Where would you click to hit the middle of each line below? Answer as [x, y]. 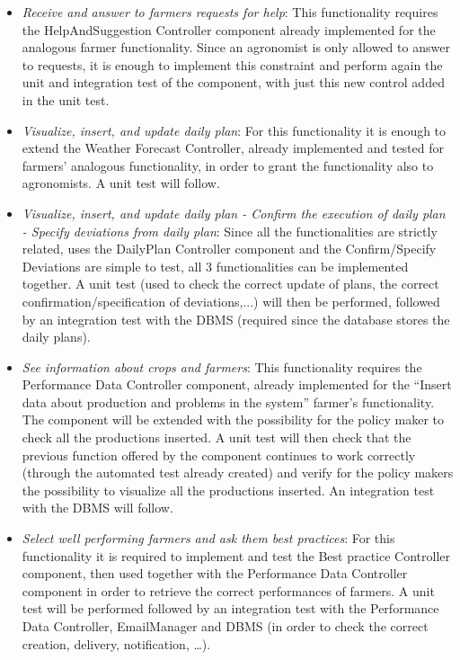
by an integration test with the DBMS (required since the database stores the [236, 319]
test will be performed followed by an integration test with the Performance [230, 608]
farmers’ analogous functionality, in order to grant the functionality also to [228, 165]
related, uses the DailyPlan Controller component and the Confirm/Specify [229, 249]
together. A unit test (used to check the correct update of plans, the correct [230, 284]
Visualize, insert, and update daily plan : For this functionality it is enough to [234, 130]
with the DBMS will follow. [97, 508]
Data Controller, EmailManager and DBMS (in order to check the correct [225, 626]
